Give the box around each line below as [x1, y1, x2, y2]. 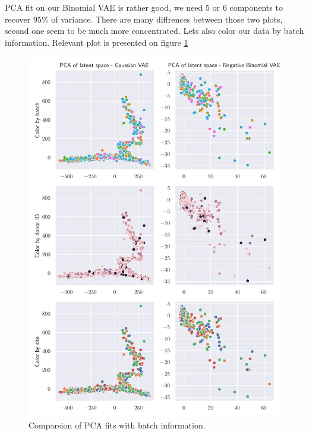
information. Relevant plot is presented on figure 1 [5, 36, 188, 48]
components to [229, 1, 283, 13]
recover [5, 12, 31, 25]
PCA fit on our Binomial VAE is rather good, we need [5, 1, 203, 13]
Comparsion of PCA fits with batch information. [29, 419, 206, 431]
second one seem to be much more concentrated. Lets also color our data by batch [5, 24, 304, 37]
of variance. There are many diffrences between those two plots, [51, 12, 283, 25]
